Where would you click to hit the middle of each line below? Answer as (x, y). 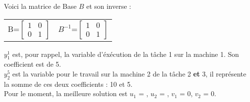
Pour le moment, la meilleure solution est (66, 93)
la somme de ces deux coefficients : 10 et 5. (68, 84)
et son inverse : (109, 6)
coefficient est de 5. (33, 64)
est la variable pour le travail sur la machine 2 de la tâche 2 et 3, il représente (129, 73)
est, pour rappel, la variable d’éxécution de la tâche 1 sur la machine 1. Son (126, 54)
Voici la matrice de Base (40, 6)
